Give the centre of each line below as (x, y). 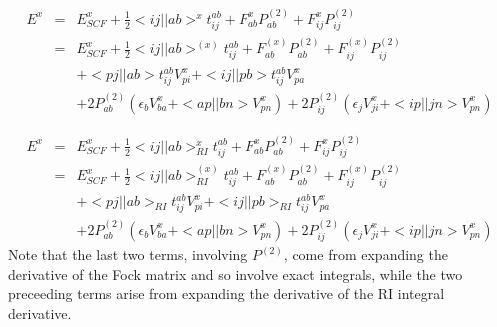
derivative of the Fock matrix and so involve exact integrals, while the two (235, 273)
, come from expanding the (365, 254)
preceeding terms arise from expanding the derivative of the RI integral (226, 293)
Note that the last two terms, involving (128, 254)
